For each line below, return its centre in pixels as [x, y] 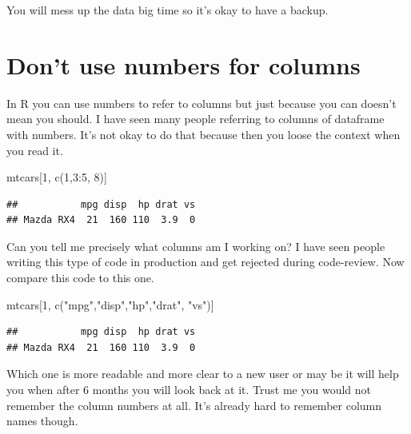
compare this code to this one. [80, 278]
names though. [42, 421]
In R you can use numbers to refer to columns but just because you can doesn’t [202, 103]
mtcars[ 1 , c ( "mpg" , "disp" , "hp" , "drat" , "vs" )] [110, 304]
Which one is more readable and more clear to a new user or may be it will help [203, 374]
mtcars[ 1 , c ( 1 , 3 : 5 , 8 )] [57, 177]
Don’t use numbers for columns [184, 64]
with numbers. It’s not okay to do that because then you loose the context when [204, 134]
